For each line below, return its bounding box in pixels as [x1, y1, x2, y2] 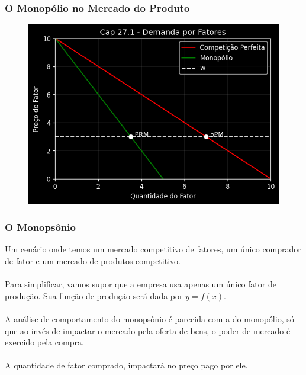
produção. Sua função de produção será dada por [5, 289, 183, 302]
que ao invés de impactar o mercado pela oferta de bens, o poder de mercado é [5, 324, 291, 336]
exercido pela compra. [5, 336, 84, 348]
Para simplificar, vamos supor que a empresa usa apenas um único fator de [5, 278, 276, 290]
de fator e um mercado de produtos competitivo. [5, 254, 181, 267]
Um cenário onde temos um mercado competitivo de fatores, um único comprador [5, 243, 301, 255]
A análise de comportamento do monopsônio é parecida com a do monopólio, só [5, 312, 294, 325]
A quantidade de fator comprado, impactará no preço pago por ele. [5, 359, 248, 371]
